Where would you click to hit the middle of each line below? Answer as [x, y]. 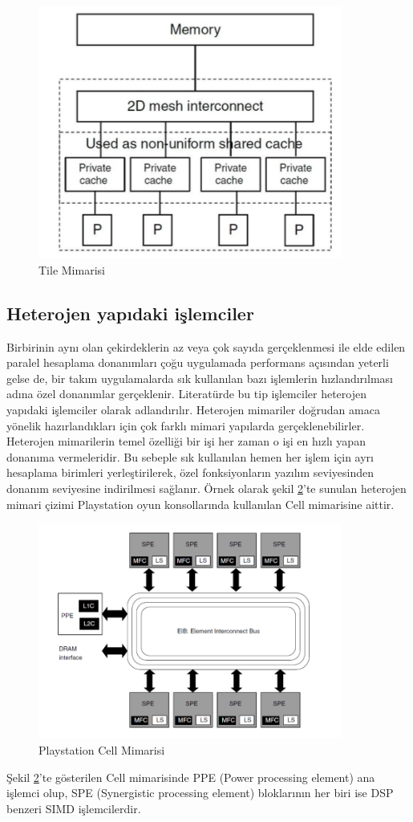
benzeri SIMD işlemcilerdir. [74, 808]
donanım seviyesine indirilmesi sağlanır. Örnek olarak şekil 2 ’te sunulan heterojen [206, 488]
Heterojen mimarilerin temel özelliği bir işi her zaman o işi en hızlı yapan [186, 441]
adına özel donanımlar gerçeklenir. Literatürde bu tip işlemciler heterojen [186, 394]
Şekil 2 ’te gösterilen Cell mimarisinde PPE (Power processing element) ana [191, 777]
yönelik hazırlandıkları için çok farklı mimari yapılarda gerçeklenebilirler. [186, 425]
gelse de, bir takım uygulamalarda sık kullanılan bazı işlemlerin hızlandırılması [200, 378]
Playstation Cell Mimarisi [102, 750]
